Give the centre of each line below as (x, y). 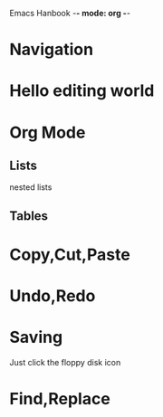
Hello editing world (82, 91)
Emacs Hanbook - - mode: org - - (70, 13)
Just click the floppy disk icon (65, 363)
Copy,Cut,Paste (70, 255)
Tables (29, 216)
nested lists (31, 187)
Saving (36, 337)
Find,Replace (60, 399)
